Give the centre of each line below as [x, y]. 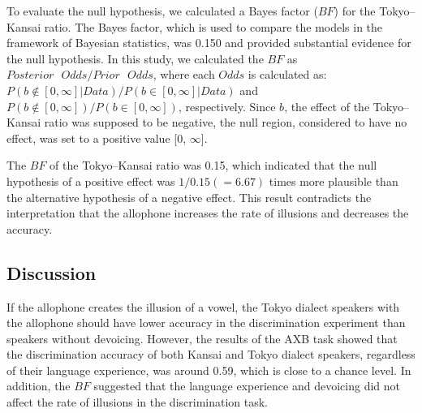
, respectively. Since [227, 106]
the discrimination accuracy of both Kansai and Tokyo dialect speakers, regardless [211, 354]
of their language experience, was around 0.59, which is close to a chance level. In [209, 370]
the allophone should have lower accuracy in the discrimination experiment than [206, 323]
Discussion [52, 272]
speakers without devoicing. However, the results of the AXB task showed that [202, 338]
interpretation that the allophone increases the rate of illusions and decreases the [208, 213]
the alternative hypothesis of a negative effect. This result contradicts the [189, 197]
